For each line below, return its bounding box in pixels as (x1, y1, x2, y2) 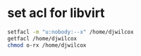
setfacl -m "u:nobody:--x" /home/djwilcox (7, 28, 134, 35)
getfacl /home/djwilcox (7, 35, 78, 42)
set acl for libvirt (7, 5, 105, 21)
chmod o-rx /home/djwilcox (7, 41, 87, 49)
